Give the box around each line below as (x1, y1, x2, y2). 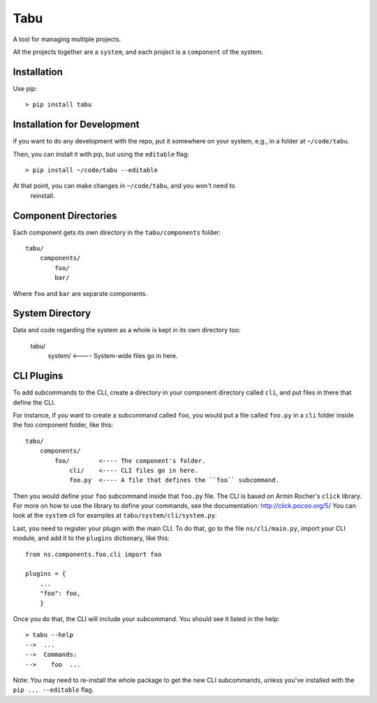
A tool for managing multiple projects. (13, 35, 121, 43)
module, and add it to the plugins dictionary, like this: (13, 534, 170, 542)
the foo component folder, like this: (13, 420, 113, 429)
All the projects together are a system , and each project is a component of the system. (13, 48, 264, 56)
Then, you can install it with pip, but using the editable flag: (13, 150, 190, 158)
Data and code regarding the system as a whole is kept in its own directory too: (13, 326, 241, 334)
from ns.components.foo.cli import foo (25, 550, 162, 558)
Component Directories (13, 210, 117, 222)
